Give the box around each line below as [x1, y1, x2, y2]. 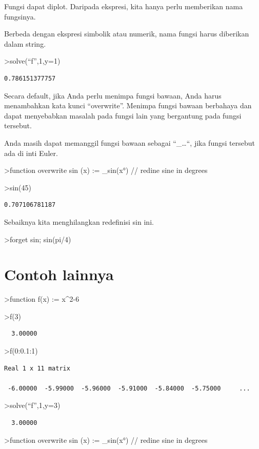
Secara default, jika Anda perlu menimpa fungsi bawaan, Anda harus [4, 90, 222, 101]
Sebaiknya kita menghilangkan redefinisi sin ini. [4, 216, 154, 227]
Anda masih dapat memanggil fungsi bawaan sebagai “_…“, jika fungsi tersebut [4, 137, 255, 148]
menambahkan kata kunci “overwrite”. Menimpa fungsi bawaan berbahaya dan [4, 100, 252, 111]
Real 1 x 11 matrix [4, 364, 70, 372]
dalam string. [4, 38, 46, 49]
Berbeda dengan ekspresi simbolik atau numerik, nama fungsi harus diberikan [4, 28, 249, 39]
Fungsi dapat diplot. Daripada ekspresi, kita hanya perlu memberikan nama [4, 1, 243, 11]
